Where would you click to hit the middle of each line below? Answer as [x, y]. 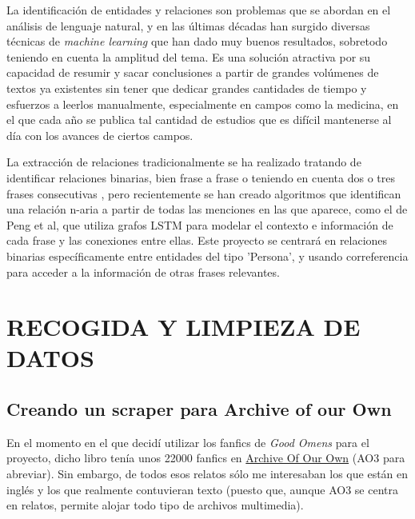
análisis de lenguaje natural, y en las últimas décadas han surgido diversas [188, 25]
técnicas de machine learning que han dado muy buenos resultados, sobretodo [197, 41]
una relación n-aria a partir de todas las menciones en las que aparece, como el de [207, 209]
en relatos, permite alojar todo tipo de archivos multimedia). [155, 505]
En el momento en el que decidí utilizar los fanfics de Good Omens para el [188, 442]
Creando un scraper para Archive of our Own [199, 409]
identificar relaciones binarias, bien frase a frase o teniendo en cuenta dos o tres [201, 177]
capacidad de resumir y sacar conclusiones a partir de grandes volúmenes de [193, 72]
